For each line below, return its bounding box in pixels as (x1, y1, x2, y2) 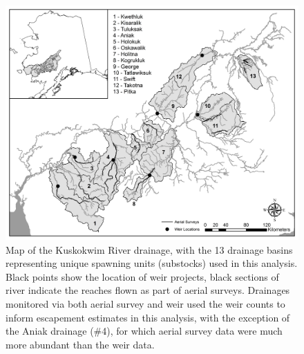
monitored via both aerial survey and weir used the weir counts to (6, 297, 285, 311)
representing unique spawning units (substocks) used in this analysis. (6, 256, 298, 270)
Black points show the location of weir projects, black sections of (6, 269, 279, 283)
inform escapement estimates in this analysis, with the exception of (6, 310, 290, 324)
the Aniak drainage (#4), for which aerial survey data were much (6, 324, 283, 338)
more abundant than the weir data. (6, 337, 155, 351)
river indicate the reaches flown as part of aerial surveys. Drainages (6, 283, 290, 297)
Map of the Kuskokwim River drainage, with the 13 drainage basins (6, 242, 293, 257)
